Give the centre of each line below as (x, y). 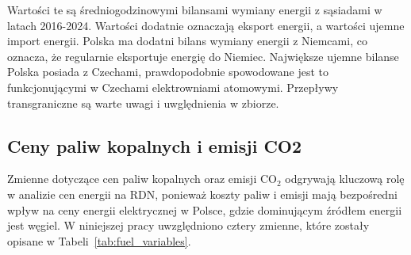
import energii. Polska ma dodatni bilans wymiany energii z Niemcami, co (187, 41)
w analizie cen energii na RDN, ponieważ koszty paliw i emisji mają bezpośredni (202, 194)
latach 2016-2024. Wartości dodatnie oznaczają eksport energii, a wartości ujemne (206, 25)
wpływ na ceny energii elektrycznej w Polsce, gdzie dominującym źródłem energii (205, 209)
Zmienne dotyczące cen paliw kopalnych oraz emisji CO (142, 179)
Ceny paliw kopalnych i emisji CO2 (155, 145)
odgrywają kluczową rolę (345, 179)
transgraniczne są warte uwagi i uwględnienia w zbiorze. (143, 103)
